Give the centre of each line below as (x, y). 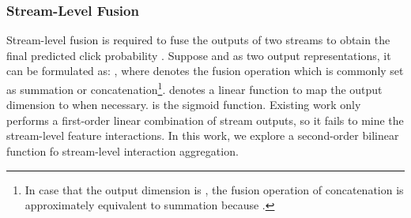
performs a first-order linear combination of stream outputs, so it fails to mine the (205, 120)
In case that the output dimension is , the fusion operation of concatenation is (214, 189)
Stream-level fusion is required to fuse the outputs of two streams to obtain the (198, 40)
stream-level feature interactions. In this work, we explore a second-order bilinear (203, 135)
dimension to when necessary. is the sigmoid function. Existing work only (184, 105)
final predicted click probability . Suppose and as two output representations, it (199, 55)
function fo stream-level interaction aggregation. (123, 151)
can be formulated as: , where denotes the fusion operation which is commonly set (205, 71)
